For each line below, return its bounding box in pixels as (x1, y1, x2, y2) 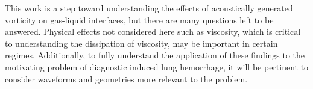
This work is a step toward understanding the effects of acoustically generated (5, 2, 293, 14)
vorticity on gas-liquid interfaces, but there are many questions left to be (5, 13, 274, 26)
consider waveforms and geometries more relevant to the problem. (5, 72, 248, 85)
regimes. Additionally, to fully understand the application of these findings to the (5, 49, 305, 61)
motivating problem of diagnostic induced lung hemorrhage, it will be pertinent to (5, 60, 309, 73)
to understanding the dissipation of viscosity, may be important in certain (5, 37, 278, 49)
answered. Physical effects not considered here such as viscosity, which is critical (5, 25, 301, 38)
